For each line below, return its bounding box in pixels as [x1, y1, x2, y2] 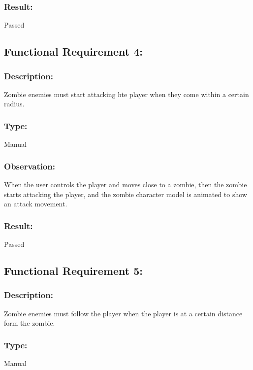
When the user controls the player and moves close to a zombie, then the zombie [4, 179, 247, 190]
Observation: [4, 160, 56, 172]
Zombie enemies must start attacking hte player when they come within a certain [4, 89, 249, 99]
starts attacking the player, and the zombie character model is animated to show [4, 189, 247, 199]
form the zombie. [4, 318, 55, 328]
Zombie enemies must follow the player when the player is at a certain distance [4, 308, 243, 318]
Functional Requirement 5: [4, 263, 143, 278]
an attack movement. [4, 199, 67, 209]
